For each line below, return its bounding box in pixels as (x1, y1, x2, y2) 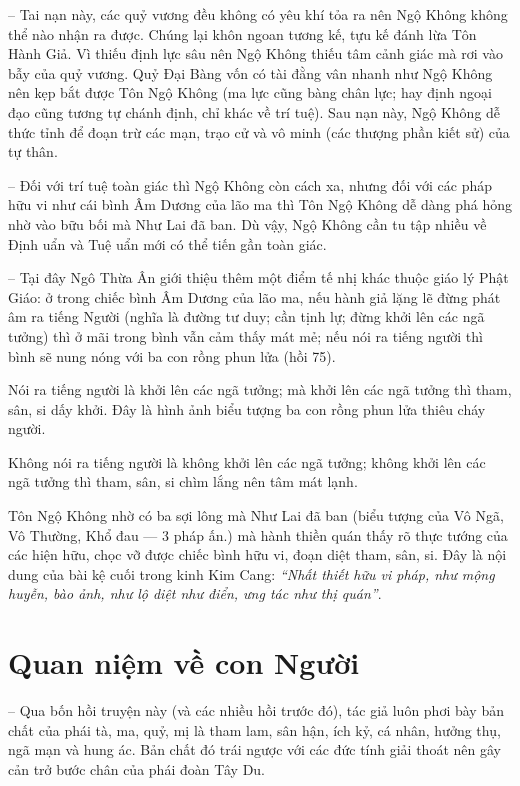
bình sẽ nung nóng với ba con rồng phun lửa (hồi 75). (8, 345, 336, 366)
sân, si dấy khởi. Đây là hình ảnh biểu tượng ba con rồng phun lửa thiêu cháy (8, 398, 486, 419)
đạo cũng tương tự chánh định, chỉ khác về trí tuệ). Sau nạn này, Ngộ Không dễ (8, 101, 501, 122)
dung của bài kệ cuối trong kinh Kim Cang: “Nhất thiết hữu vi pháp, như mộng (8, 563, 495, 584)
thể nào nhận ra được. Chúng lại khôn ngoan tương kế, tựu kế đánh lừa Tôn (8, 23, 477, 44)
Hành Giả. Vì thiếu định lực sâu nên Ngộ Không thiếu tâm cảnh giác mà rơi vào (8, 43, 503, 64)
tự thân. (8, 141, 58, 162)
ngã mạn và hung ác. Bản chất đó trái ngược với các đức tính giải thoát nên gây (8, 739, 501, 760)
